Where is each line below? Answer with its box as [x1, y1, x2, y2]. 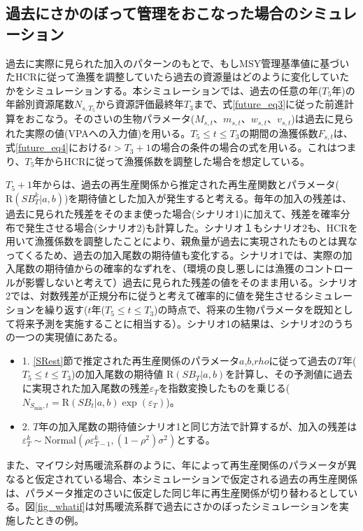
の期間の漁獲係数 [239, 125, 318, 140]
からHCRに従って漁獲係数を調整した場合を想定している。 [44, 153, 311, 168]
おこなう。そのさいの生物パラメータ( [24, 111, 195, 126]
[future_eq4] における [15, 140, 108, 155]
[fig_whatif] [35, 499, 85, 514]
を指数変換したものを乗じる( [158, 381, 290, 395]
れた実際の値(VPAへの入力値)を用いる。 [6, 125, 191, 140]
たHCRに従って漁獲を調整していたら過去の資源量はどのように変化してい [6, 69, 340, 84]
